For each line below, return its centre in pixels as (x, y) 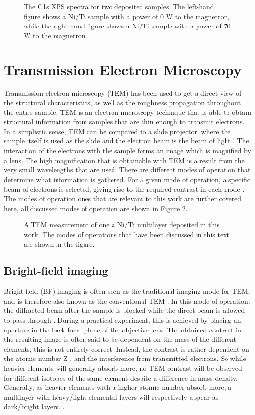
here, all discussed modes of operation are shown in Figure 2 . (96, 208)
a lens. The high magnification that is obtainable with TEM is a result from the (124, 160)
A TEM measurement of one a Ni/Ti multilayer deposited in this (122, 225)
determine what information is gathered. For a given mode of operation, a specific (127, 179)
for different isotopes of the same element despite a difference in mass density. (121, 377)
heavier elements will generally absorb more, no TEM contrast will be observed (123, 368)
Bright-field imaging (56, 270)
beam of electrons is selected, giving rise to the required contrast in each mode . (124, 189)
